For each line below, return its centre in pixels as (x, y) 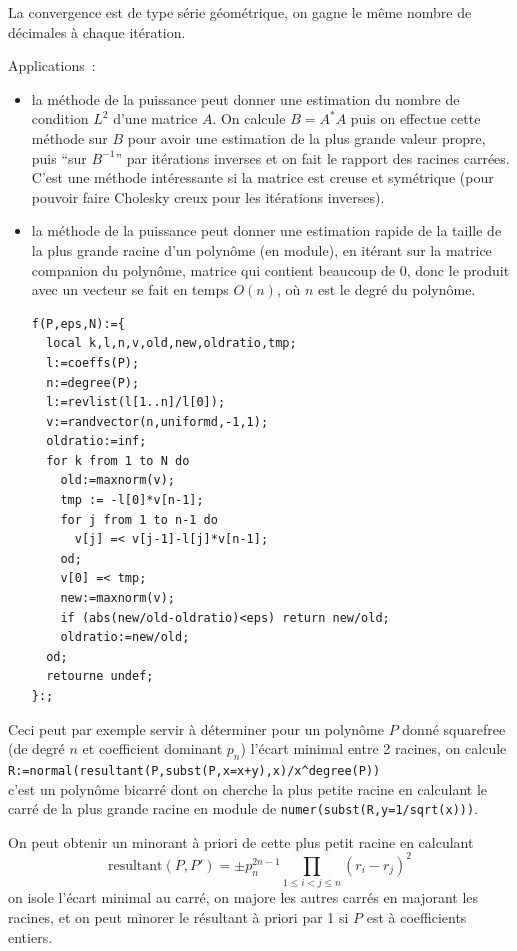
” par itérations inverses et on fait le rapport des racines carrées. (312, 157)
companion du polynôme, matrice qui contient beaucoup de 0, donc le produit (270, 269)
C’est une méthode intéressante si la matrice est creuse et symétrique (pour (262, 177)
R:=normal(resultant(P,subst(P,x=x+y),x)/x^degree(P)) (194, 770)
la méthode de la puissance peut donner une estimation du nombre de (245, 98)
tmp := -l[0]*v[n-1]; (132, 500)
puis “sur (59, 157)
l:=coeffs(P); (93, 362)
